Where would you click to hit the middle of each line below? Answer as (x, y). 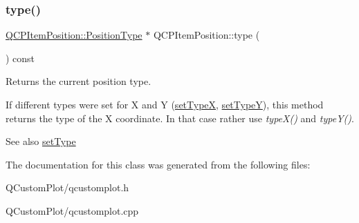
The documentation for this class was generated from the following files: (158, 164)
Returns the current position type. (79, 81)
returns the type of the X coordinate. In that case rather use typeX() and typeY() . (180, 118)
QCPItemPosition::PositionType (74, 35)
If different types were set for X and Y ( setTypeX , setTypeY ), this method (165, 104)
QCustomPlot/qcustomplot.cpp (72, 210)
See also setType (41, 141)
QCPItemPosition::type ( (206, 35)
